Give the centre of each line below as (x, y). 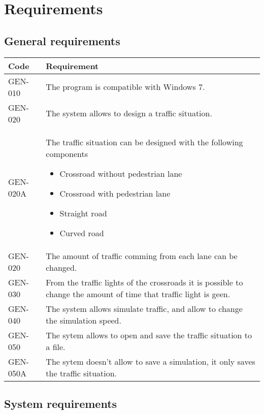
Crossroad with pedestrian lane (115, 193)
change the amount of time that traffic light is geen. (138, 294)
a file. (56, 346)
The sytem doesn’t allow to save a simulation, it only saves (151, 361)
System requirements (61, 403)
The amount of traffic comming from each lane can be (142, 256)
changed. (61, 267)
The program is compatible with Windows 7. (125, 87)
